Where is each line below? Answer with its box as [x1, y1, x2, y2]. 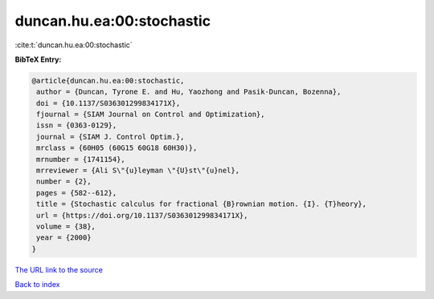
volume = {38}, [36, 222, 96, 231]
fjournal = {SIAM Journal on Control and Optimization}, [36, 110, 265, 119]
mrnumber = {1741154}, [36, 155, 126, 164]
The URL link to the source [14, 265, 104, 274]
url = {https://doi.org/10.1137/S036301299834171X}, [36, 211, 248, 220]
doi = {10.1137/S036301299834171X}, [36, 99, 181, 107]
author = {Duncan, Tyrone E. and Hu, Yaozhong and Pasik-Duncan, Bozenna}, [36, 87, 342, 96]
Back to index [14, 280, 60, 289]
